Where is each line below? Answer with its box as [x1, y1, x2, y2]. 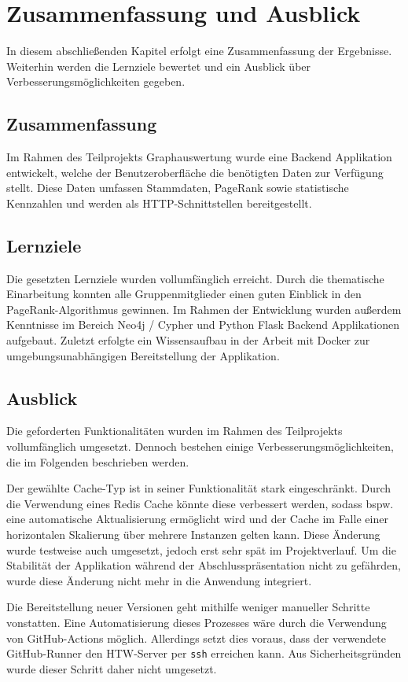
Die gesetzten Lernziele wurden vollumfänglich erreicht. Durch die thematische [6, 270, 384, 286]
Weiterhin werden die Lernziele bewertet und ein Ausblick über [6, 57, 311, 74]
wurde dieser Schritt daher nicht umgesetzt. [6, 660, 217, 676]
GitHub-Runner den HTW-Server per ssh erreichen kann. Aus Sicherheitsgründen [6, 645, 402, 662]
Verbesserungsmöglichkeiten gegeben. [6, 73, 186, 90]
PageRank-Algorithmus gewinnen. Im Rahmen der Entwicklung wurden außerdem [6, 300, 402, 317]
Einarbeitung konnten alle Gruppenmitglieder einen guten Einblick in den [6, 286, 362, 302]
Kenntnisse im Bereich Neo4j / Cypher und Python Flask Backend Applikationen [6, 316, 400, 333]
